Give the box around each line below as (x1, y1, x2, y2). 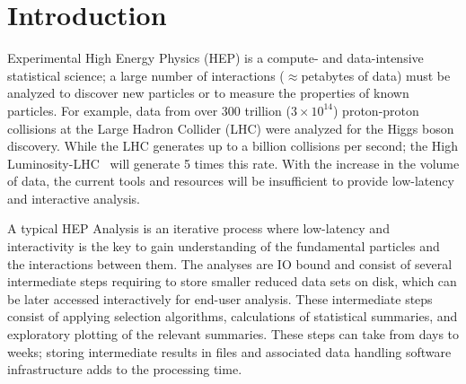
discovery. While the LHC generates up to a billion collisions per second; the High (7, 136, 458, 155)
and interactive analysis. (7, 188, 140, 207)
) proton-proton (333, 100, 419, 119)
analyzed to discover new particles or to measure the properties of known (7, 83, 409, 102)
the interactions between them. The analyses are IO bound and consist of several (7, 254, 453, 273)
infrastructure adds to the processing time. (7, 360, 242, 379)
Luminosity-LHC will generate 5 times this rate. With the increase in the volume (7, 153, 460, 172)
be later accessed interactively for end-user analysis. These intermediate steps (7, 289, 433, 308)
